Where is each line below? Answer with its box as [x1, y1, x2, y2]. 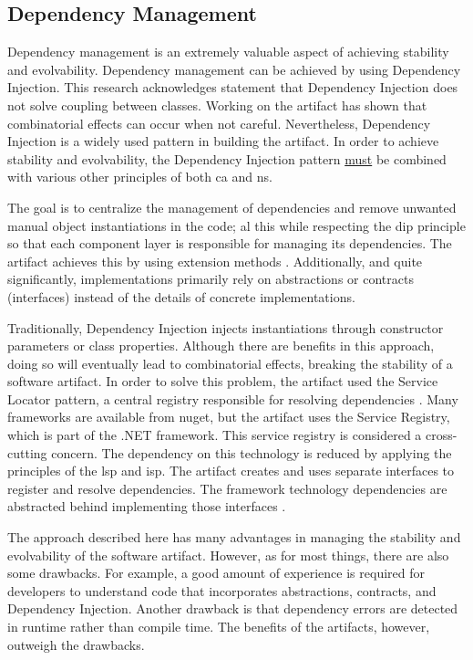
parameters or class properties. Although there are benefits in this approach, [7, 336, 435, 355]
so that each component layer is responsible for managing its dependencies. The [7, 234, 452, 253]
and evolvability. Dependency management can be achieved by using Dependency [7, 59, 461, 79]
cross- [426, 425, 458, 445]
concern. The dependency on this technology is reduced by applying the [51, 443, 452, 462]
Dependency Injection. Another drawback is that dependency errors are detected [7, 599, 458, 618]
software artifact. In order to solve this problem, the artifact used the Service [7, 372, 438, 391]
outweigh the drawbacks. [7, 634, 145, 654]
